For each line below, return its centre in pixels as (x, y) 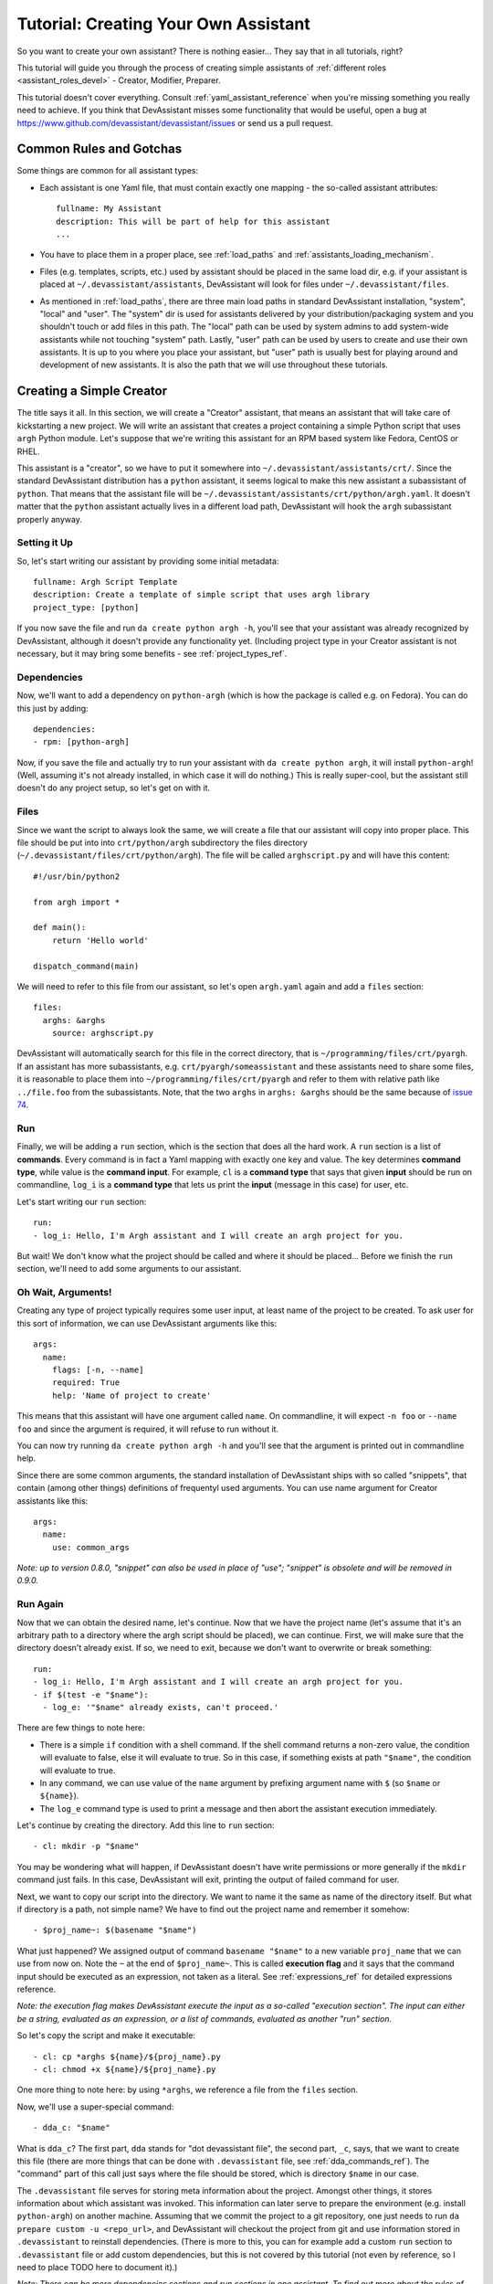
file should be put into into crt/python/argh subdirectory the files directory (162, 843)
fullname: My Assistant (109, 209)
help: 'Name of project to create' (131, 1395)
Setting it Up (45, 543)
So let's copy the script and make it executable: (106, 2036)
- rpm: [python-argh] (81, 742)
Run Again (40, 1604)
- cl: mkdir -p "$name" (86, 1846)
